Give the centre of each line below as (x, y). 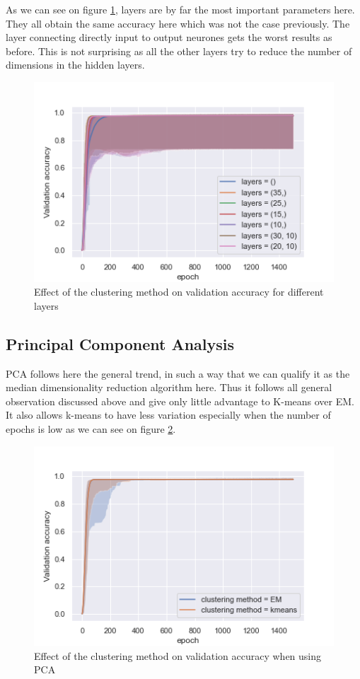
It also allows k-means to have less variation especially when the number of (168, 415)
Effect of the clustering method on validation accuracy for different (179, 292)
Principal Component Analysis (120, 343)
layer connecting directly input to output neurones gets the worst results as (169, 37)
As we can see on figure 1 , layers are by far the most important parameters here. (180, 9)
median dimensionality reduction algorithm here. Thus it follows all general (169, 387)
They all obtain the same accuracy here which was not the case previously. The (178, 23)
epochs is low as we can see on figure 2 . (91, 428)
